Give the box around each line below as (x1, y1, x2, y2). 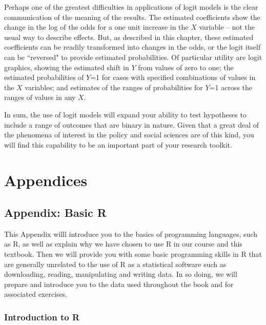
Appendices (4, 169, 88, 190)
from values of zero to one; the (138, 62, 234, 72)
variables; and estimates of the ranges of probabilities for (25, 82, 203, 92)
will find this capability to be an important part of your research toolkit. (4, 139, 232, 150)
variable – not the (199, 22, 255, 32)
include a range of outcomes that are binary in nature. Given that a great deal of (4, 119, 259, 130)
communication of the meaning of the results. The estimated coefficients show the (4, 11, 260, 22)
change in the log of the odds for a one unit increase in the (4, 22, 189, 32)
